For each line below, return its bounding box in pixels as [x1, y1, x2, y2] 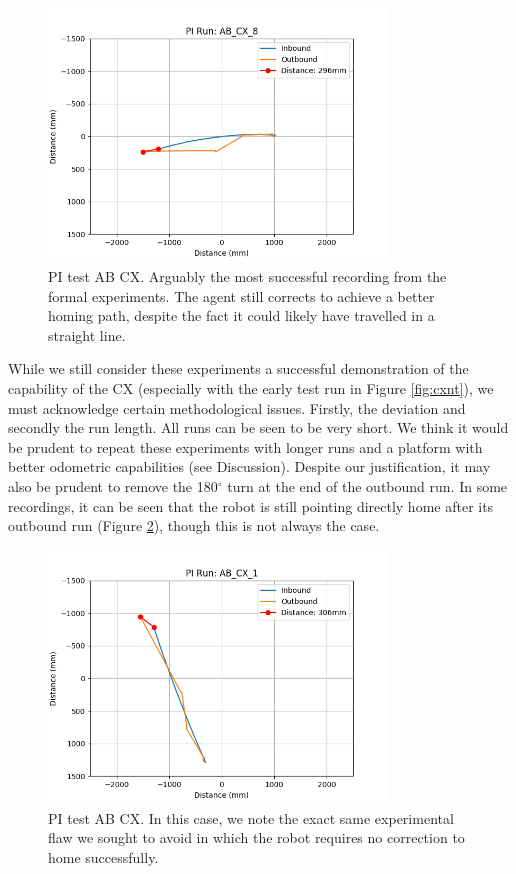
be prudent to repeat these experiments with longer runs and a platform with [8, 436, 483, 457]
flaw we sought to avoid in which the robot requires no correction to [48, 827, 465, 848]
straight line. [48, 324, 126, 345]
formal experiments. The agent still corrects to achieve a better [48, 285, 435, 306]
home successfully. [48, 846, 159, 867]
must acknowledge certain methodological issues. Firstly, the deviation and [8, 397, 466, 418]
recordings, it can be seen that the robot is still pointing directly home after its [8, 495, 494, 516]
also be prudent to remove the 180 [8, 475, 218, 496]
